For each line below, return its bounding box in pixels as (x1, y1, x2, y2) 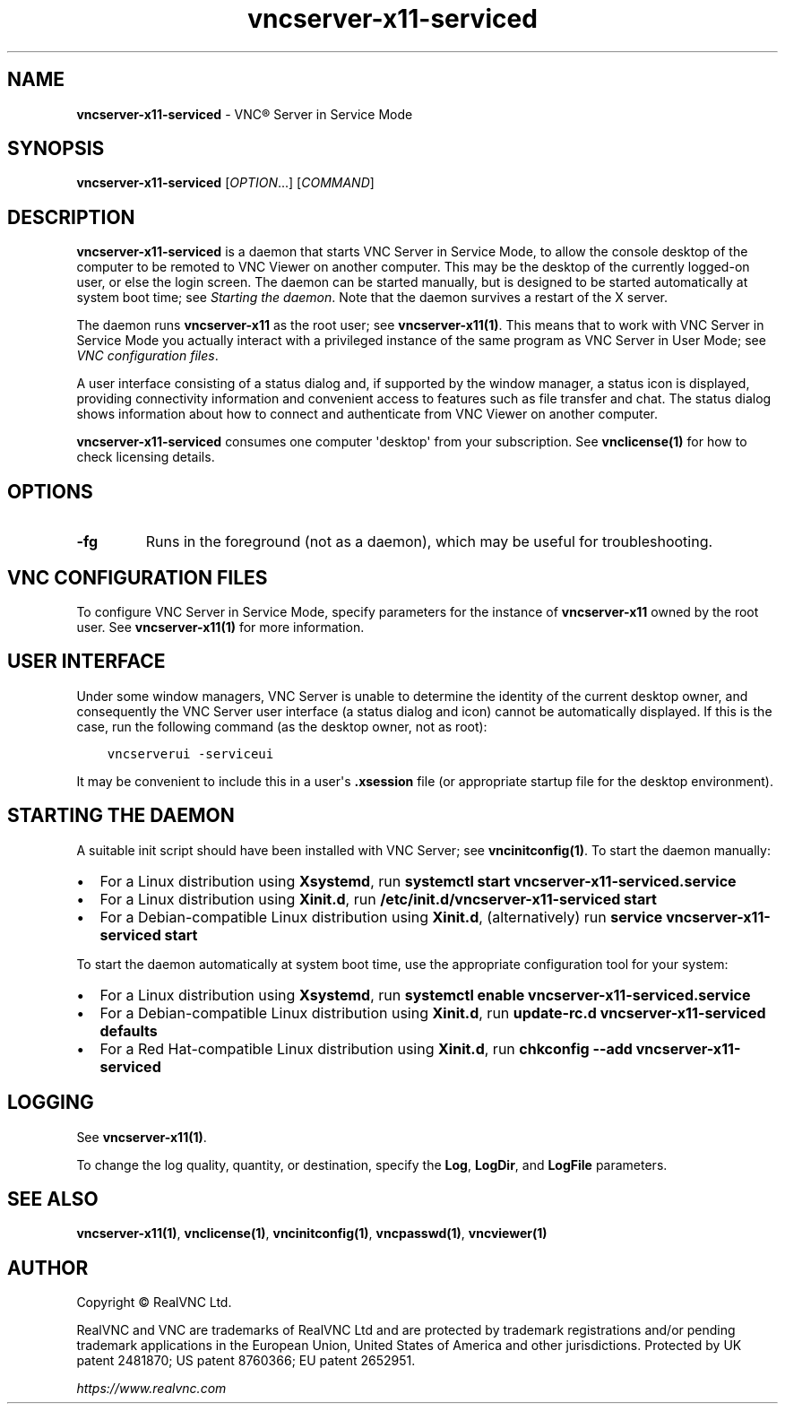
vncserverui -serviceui (107, 746, 274, 761)
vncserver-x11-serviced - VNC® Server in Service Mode (76, 106, 413, 122)
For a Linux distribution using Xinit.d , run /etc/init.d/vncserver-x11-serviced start (99, 889, 657, 908)
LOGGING (7, 1091, 94, 1114)
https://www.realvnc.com (76, 1381, 227, 1397)
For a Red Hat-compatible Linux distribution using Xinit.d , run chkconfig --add (99, 1039, 633, 1058)
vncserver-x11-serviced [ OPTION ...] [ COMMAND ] (76, 175, 375, 191)
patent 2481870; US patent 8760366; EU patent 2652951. (76, 1353, 416, 1369)
